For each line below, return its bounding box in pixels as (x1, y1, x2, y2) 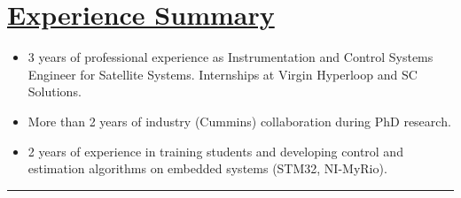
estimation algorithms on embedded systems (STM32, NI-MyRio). (27, 159, 387, 178)
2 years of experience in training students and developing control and (27, 141, 403, 160)
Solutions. (27, 82, 82, 101)
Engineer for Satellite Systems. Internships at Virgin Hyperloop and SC (27, 65, 418, 83)
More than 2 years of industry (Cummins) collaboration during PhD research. (27, 111, 451, 130)
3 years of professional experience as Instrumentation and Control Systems (27, 48, 434, 66)
